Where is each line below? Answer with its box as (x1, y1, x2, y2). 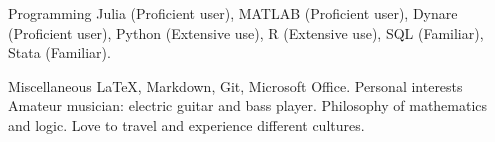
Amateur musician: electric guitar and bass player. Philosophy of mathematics (8, 95, 488, 116)
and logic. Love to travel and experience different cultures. (8, 114, 365, 135)
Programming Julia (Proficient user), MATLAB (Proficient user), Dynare (8, 3, 458, 23)
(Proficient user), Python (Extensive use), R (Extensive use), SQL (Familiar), (8, 22, 484, 43)
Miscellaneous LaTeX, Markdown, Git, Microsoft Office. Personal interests (8, 75, 463, 96)
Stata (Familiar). (8, 42, 111, 63)
